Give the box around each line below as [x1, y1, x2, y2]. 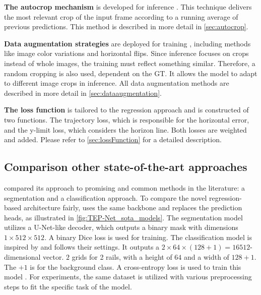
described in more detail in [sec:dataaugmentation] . [4, 87, 162, 98]
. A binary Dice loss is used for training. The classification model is [44, 231, 252, 242]
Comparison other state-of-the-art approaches [4, 159, 247, 174]
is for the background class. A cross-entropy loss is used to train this [30, 261, 241, 272]
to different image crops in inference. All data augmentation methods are [4, 78, 229, 88]
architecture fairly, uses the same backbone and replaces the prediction [23, 202, 242, 213]
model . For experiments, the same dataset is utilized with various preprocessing [4, 271, 252, 282]
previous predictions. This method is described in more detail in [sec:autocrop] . [4, 21, 248, 32]
